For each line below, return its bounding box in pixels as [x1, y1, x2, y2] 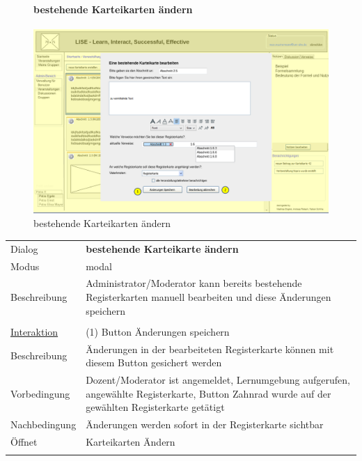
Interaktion [10, 324, 58, 338]
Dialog [10, 241, 38, 256]
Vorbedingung [10, 386, 70, 400]
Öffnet [10, 434, 38, 448]
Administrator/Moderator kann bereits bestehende [86, 276, 302, 290]
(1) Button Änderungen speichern [86, 324, 230, 338]
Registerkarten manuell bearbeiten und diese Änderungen [86, 290, 331, 304]
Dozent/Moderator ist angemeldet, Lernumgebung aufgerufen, [86, 372, 350, 386]
